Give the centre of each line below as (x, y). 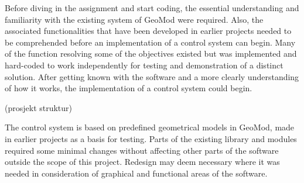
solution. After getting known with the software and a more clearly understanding (152, 76)
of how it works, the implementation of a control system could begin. (129, 88)
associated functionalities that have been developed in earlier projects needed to (148, 31)
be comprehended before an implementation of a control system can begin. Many (150, 42)
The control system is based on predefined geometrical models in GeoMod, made (150, 127)
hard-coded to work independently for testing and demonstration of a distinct (144, 65)
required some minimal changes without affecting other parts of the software (142, 150)
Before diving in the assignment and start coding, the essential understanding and (152, 8)
